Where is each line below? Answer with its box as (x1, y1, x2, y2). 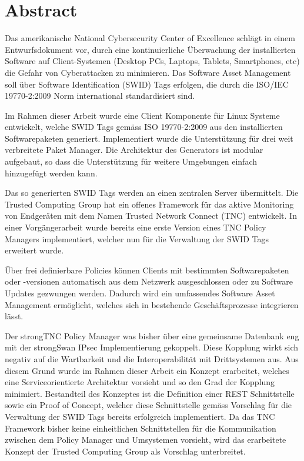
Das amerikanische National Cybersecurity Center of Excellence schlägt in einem (5, 32, 295, 44)
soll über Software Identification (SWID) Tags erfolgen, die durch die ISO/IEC (5, 78, 289, 90)
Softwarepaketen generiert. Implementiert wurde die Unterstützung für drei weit (5, 132, 293, 144)
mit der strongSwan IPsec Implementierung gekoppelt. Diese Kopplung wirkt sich (5, 341, 299, 353)
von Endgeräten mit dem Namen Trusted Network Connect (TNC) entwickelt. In (5, 209, 297, 222)
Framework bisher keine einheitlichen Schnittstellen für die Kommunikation (5, 422, 276, 434)
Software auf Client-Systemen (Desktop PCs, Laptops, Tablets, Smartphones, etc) (5, 55, 300, 67)
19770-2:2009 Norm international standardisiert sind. (5, 89, 195, 102)
